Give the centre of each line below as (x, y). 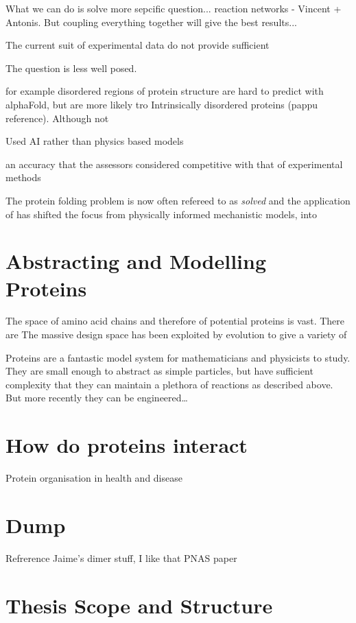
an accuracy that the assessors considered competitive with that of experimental (174, 164)
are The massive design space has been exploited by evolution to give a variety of (176, 334)
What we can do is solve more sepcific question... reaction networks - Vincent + (174, 8)
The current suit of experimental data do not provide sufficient (138, 45)
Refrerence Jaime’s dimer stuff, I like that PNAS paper (121, 557)
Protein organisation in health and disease (94, 478)
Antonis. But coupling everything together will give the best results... (151, 22)
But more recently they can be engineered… (97, 398)
